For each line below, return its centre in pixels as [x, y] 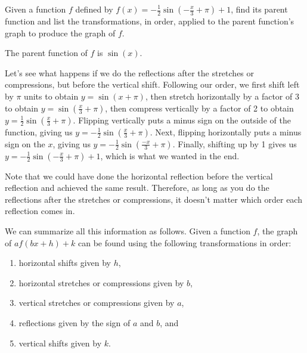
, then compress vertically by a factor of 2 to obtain [199, 108]
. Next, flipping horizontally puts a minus [226, 131]
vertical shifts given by [60, 343]
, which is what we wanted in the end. [170, 155]
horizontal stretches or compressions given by [101, 282]
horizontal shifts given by [65, 263]
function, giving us [39, 131]
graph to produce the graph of [60, 32]
